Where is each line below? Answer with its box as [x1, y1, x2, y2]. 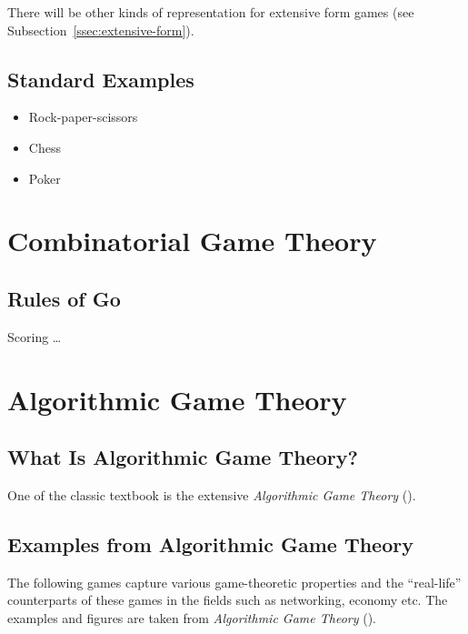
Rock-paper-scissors [28, 107, 138, 126]
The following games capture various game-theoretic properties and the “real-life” [7, 572, 462, 591]
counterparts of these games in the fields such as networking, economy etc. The [7, 590, 448, 609]
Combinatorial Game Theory [7, 222, 377, 259]
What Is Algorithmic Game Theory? [7, 443, 358, 471]
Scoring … [7, 327, 62, 346]
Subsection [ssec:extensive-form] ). [7, 20, 194, 39]
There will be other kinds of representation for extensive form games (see [7, 3, 414, 21]
